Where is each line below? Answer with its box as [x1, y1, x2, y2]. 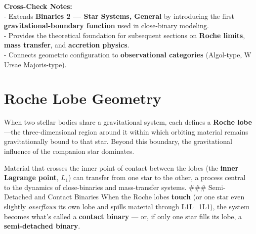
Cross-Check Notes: [4, 1, 73, 11]
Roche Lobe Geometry [4, 88, 162, 108]
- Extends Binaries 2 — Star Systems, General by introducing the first [4, 10, 234, 21]
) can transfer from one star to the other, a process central [68, 172, 246, 183]
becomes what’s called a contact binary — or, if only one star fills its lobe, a [4, 211, 242, 221]
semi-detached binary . [4, 221, 80, 231]
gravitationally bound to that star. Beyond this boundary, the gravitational [4, 136, 232, 146]
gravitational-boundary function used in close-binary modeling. [4, 20, 209, 31]
